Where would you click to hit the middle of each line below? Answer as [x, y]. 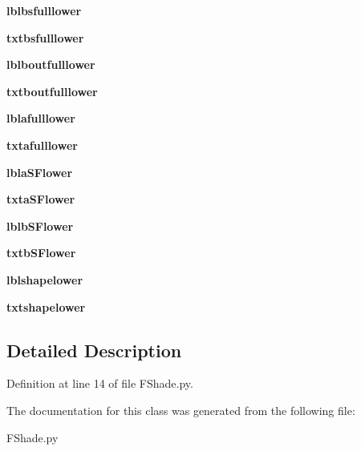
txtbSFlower [41, 253]
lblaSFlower [40, 172]
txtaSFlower [41, 199]
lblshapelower [45, 279]
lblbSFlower [40, 225]
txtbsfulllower [45, 37]
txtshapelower [46, 306]
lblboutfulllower [51, 64]
